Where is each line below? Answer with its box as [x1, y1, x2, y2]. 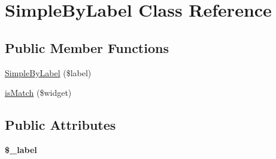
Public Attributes [5, 116, 116, 134]
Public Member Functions [5, 38, 169, 57]
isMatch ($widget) [5, 86, 72, 99]
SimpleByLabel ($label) [5, 66, 92, 79]
